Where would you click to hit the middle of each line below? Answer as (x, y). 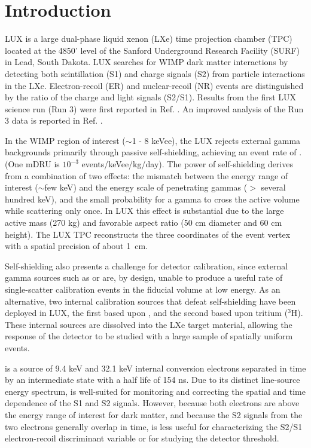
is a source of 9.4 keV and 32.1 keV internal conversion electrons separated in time (155, 368)
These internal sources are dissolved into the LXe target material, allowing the (149, 324)
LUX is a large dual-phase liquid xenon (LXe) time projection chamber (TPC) (149, 39)
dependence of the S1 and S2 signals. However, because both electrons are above (152, 403)
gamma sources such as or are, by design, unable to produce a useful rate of (144, 277)
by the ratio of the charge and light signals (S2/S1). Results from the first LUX (151, 97)
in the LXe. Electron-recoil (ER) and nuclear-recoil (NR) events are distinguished (154, 85)
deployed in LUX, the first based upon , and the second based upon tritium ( (147, 313)
